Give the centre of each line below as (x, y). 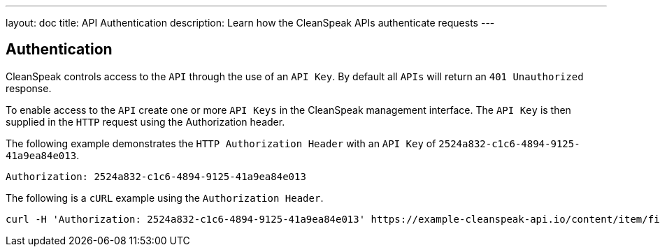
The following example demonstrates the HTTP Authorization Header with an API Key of (221, 143)
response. (29, 88)
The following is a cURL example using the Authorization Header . (165, 198)
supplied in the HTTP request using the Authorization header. (145, 121)
